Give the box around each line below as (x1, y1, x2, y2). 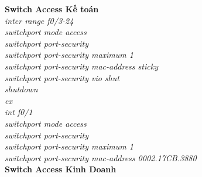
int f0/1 (5, 106, 33, 118)
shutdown (5, 83, 38, 95)
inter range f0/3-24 (5, 14, 74, 26)
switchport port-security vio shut (5, 71, 119, 84)
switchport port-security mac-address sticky (5, 60, 158, 72)
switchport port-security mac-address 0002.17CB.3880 (5, 151, 197, 164)
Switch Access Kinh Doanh (5, 163, 117, 175)
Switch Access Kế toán (5, 3, 99, 15)
